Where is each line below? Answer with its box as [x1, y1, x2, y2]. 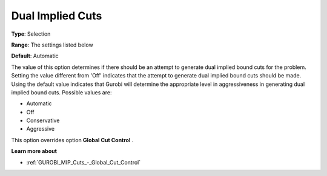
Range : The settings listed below [11, 41, 93, 48]
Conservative [26, 117, 60, 124]
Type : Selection [11, 30, 51, 37]
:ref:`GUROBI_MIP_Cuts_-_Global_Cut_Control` [26, 158, 141, 166]
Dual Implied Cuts [11, 9, 102, 22]
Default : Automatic [11, 52, 59, 60]
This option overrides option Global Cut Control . [11, 136, 134, 143]
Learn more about [11, 148, 58, 155]
